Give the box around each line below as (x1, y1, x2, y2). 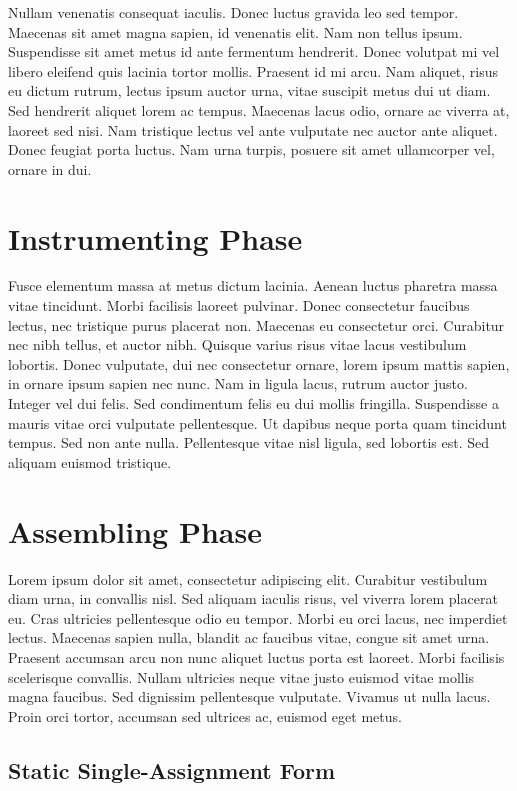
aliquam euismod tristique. (8, 451, 172, 472)
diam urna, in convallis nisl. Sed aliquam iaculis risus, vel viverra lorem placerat (8, 588, 498, 609)
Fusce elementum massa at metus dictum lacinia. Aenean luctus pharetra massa (8, 275, 498, 296)
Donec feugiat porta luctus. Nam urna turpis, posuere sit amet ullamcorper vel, (8, 139, 495, 160)
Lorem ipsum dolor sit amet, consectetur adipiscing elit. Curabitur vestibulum (8, 568, 488, 589)
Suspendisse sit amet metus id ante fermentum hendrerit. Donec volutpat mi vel (8, 41, 500, 62)
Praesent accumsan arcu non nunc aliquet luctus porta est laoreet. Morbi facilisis (8, 646, 505, 667)
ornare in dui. (8, 158, 92, 179)
